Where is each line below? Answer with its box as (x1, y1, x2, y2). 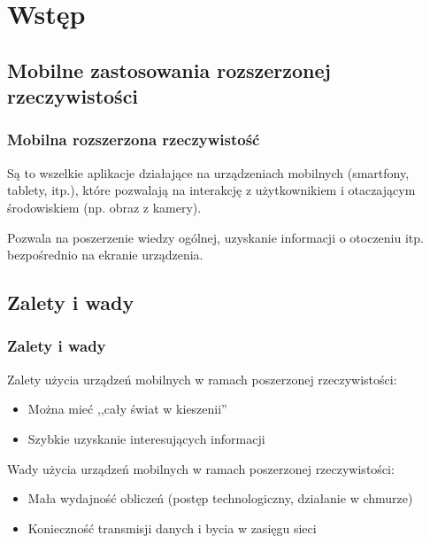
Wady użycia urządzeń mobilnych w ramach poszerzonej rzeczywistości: (7, 459, 395, 477)
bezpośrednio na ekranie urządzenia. (7, 245, 203, 264)
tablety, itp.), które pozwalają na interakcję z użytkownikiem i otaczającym (7, 181, 416, 199)
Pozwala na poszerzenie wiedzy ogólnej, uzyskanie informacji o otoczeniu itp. (7, 228, 424, 246)
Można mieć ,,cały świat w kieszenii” (27, 399, 227, 418)
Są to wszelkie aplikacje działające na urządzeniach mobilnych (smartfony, (7, 163, 410, 182)
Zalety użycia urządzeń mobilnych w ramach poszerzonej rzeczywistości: (7, 369, 397, 388)
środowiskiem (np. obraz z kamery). (7, 198, 202, 216)
